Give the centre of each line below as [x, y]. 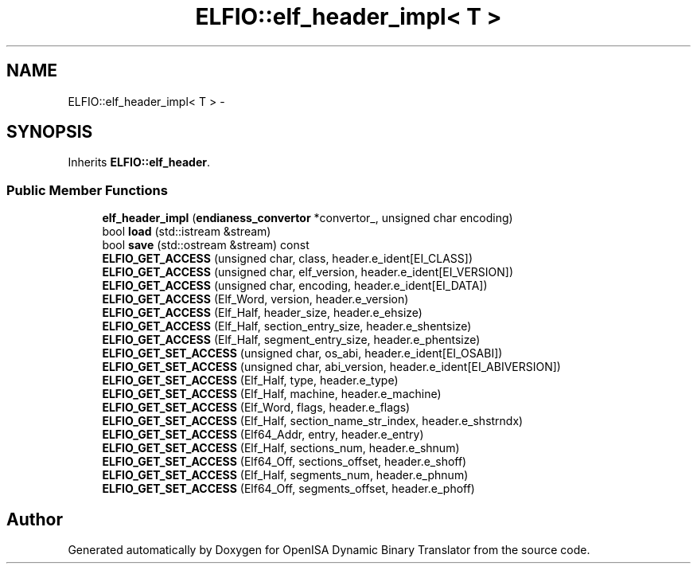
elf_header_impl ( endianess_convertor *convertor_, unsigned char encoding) [308, 218]
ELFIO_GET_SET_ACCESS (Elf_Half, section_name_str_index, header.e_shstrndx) [313, 421]
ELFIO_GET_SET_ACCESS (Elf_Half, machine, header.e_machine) [272, 394]
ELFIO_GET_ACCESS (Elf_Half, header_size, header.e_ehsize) [262, 313]
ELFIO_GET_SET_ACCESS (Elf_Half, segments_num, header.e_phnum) [285, 475]
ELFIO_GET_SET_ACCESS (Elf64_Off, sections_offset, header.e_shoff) [284, 462]
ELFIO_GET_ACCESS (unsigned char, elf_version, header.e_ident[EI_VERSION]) [308, 272]
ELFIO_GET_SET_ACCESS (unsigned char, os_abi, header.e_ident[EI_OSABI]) [302, 353]
